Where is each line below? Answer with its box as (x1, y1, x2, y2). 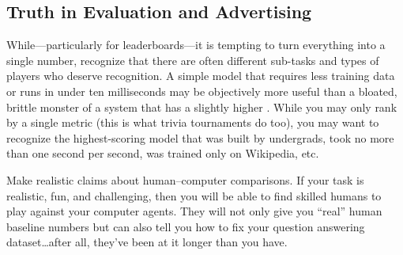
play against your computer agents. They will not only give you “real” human (6, 203, 382, 219)
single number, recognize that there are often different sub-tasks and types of (6, 51, 379, 68)
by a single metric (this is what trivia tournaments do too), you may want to (6, 114, 379, 131)
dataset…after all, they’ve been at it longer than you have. (6, 234, 288, 250)
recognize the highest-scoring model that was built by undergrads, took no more (6, 129, 394, 146)
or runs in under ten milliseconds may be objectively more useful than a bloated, (6, 82, 397, 99)
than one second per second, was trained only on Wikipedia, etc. (6, 145, 319, 162)
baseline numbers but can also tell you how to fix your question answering (6, 218, 365, 234)
